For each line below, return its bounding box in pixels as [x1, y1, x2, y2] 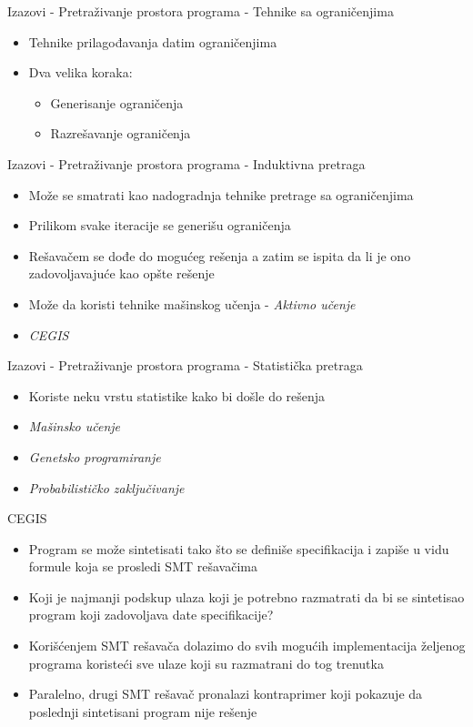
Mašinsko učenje [28, 417, 121, 436]
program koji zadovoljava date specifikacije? [28, 605, 274, 624]
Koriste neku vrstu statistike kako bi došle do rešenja [28, 386, 326, 405]
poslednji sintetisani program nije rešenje [28, 702, 257, 721]
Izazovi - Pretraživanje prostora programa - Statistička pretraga [7, 356, 363, 375]
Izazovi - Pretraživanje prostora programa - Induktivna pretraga [7, 154, 366, 173]
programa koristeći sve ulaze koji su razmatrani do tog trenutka [28, 653, 384, 672]
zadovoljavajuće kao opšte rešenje [28, 264, 215, 283]
